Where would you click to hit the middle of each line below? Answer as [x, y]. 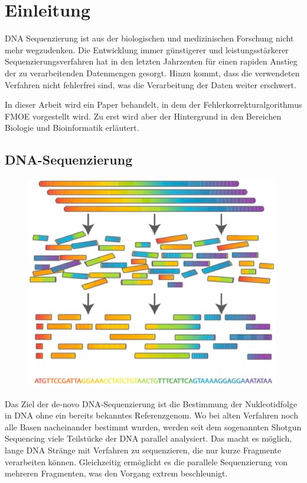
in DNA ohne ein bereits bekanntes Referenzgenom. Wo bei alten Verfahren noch [151, 415]
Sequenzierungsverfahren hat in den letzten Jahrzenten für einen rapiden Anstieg [151, 61]
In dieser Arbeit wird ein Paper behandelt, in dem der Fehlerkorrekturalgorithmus [153, 104]
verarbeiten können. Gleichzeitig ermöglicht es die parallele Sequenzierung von [146, 461]
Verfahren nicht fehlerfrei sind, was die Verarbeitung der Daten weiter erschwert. [151, 84]
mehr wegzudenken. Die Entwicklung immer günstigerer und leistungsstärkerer [147, 49]
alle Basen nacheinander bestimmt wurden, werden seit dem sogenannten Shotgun [153, 426]
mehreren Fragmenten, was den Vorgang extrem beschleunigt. [116, 473]
